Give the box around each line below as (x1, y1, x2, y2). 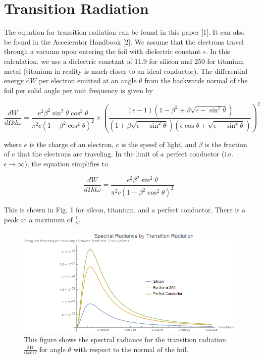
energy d (4, 75, 30, 86)
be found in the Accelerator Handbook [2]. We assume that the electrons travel (4, 36, 244, 47)
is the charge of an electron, (29, 139, 114, 149)
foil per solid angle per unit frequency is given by (4, 85, 153, 95)
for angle (39, 344, 66, 354)
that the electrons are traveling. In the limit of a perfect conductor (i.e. (17, 149, 233, 159)
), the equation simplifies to (24, 158, 108, 168)
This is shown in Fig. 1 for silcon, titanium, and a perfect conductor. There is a (4, 205, 246, 215)
